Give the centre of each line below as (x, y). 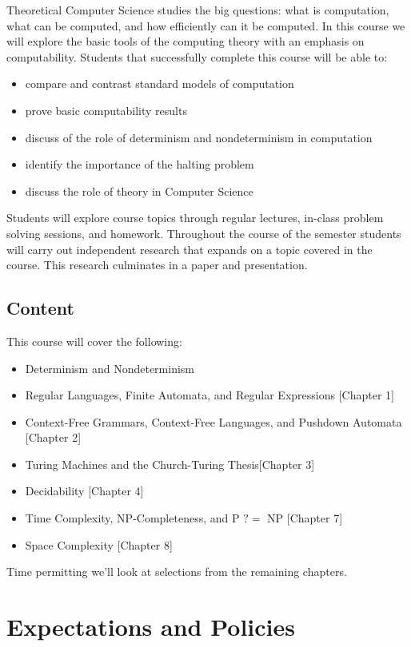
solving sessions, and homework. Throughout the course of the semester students (204, 233)
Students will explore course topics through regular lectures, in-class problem (195, 218)
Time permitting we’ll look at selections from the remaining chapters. (177, 572)
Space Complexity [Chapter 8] (99, 544)
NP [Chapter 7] (305, 518)
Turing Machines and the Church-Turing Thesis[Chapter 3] (170, 464)
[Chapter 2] (53, 437)
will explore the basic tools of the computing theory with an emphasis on (186, 41)
